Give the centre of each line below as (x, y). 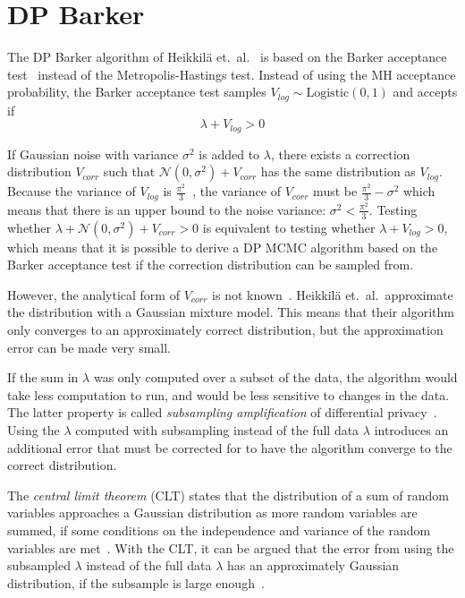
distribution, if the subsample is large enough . (136, 582)
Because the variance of (72, 191)
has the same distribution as (338, 171)
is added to (229, 154)
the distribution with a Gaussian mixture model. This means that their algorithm (231, 312)
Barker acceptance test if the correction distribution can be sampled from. (211, 265)
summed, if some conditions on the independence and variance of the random (219, 530)
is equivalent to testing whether (289, 227)
